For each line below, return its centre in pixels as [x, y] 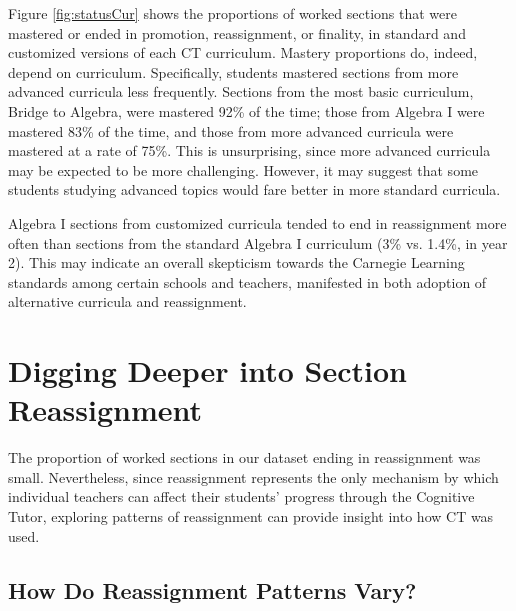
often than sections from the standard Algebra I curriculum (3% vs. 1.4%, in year [258, 242]
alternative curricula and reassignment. [127, 301]
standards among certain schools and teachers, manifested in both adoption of [247, 281]
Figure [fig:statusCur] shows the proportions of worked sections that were [232, 13]
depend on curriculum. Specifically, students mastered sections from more [233, 71]
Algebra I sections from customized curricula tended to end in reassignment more [257, 222]
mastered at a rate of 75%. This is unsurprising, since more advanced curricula [249, 150]
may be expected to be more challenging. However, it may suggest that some [243, 169]
